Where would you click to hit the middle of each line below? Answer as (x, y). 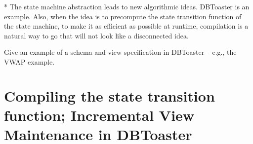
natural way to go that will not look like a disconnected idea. (96, 35)
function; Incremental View (99, 115)
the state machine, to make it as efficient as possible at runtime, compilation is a (126, 26)
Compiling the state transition (109, 95)
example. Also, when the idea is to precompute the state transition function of (123, 16)
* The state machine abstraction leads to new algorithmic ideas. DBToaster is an (127, 6)
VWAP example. (29, 61)
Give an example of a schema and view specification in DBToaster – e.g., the (120, 52)
